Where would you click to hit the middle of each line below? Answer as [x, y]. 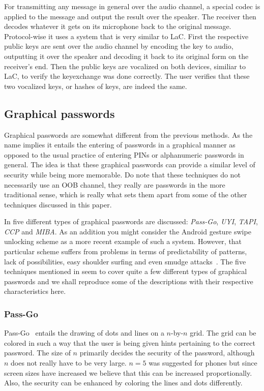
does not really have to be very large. [69, 363]
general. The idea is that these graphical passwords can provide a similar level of [130, 164]
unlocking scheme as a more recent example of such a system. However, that [123, 241]
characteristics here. [35, 291]
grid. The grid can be [223, 333]
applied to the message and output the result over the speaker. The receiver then [130, 16]
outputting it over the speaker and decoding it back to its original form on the [126, 56]
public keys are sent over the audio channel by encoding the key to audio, [119, 46]
